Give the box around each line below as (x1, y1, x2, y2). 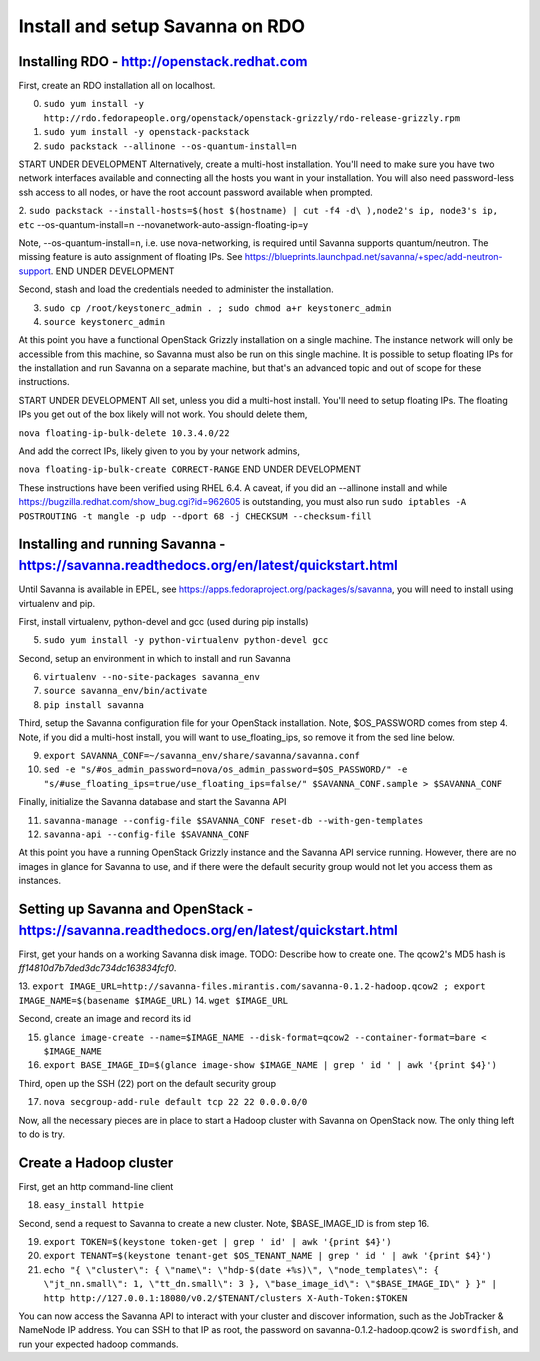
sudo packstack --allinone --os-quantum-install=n (43, 140, 297, 152)
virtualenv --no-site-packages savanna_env (43, 671, 260, 683)
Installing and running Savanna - (18, 536, 226, 553)
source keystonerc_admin (43, 316, 165, 327)
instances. (18, 875, 62, 887)
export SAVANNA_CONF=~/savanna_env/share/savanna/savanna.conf (43, 750, 360, 762)
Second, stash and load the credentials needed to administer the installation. (18, 283, 334, 295)
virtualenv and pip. (18, 597, 96, 609)
